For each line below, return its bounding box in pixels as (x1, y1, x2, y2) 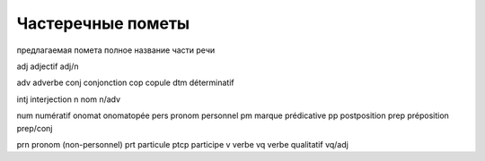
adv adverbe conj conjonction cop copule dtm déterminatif (16, 77, 234, 89)
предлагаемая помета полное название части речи (16, 45, 216, 55)
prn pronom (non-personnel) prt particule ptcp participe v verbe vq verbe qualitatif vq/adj (16, 139, 349, 149)
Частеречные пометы (16, 13, 190, 33)
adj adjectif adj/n (16, 61, 79, 72)
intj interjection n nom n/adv (16, 94, 121, 105)
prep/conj (16, 123, 53, 133)
